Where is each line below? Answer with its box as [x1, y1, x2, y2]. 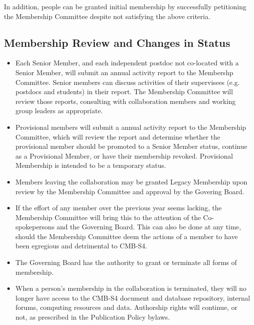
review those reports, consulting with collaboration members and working [15, 96, 236, 106]
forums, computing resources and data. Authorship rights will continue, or [15, 302, 237, 312]
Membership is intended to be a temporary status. [15, 160, 166, 170]
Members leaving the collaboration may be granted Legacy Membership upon [15, 176, 248, 186]
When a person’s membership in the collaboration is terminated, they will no [15, 283, 247, 293]
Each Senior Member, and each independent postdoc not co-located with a [15, 58, 239, 68]
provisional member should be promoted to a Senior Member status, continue [15, 141, 247, 151]
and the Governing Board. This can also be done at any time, [57, 222, 241, 232]
